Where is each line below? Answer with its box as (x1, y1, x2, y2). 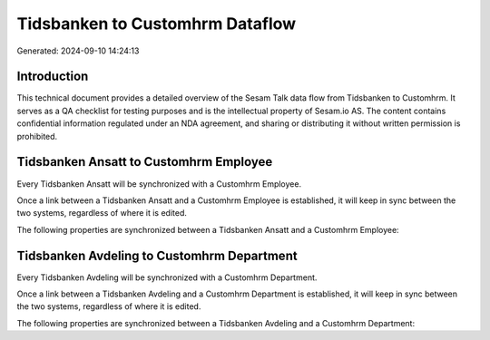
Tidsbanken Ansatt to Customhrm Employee (16, 154, 273, 170)
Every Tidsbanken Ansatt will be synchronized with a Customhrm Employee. (16, 178, 302, 189)
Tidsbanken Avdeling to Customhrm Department (16, 248, 299, 263)
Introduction (16, 69, 89, 84)
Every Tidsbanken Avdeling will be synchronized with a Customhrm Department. (16, 272, 318, 283)
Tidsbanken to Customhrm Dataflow (16, 14, 297, 34)
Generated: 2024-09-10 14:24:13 (16, 45, 140, 56)
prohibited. (16, 131, 58, 141)
